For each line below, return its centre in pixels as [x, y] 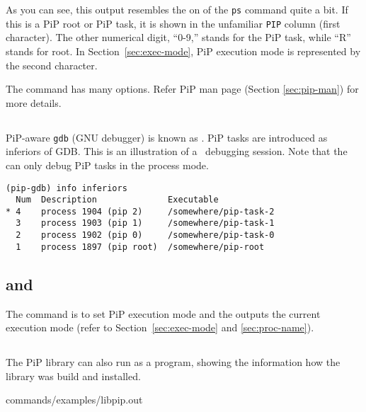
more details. [34, 102]
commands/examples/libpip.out [74, 400]
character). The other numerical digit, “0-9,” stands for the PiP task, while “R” [178, 37]
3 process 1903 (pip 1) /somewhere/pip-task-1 [145, 223]
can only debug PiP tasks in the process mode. [107, 165]
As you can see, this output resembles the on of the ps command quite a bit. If [177, 9]
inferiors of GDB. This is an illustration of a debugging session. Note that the [177, 151]
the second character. [52, 65]
